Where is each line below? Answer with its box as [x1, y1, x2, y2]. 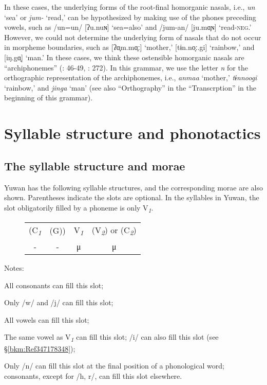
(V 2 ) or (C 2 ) [91, 223, 137, 238]
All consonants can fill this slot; [4, 279, 104, 290]
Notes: [4, 262, 24, 273]
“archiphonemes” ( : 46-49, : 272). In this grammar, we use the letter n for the [4, 62, 248, 73]
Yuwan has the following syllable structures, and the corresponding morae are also [4, 182, 263, 192]
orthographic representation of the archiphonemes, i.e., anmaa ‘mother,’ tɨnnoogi [4, 72, 257, 83]
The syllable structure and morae [4, 157, 185, 173]
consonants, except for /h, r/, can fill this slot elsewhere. [4, 370, 182, 381]
